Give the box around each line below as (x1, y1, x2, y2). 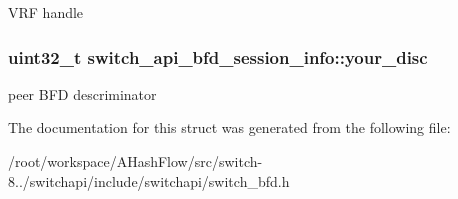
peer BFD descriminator (8, 83, 157, 104)
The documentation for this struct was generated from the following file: (8, 117, 451, 138)
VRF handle (8, 2, 84, 22)
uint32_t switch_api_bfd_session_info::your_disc (8, 44, 428, 69)
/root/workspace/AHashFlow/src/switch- (8, 151, 263, 171)
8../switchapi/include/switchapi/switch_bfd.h (8, 170, 290, 191)
